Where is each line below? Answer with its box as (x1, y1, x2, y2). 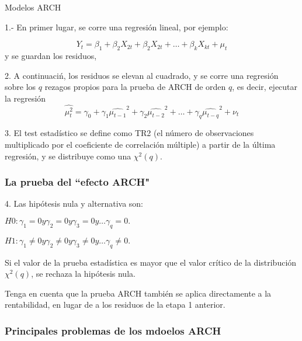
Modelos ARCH (5, 1, 61, 13)
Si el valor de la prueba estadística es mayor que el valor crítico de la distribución (5, 256, 297, 268)
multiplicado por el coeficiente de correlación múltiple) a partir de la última (5, 138, 276, 151)
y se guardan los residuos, (5, 49, 97, 61)
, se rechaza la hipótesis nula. (31, 267, 136, 280)
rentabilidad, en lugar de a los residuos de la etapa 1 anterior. (5, 298, 225, 311)
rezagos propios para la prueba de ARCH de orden (44, 81, 226, 93)
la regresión (5, 92, 46, 104)
